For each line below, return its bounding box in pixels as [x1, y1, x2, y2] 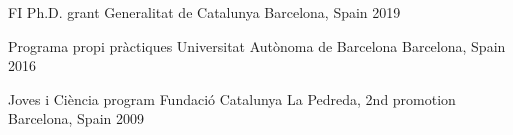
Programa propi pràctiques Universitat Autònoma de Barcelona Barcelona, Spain [8, 35, 506, 56]
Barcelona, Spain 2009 [8, 108, 144, 129]
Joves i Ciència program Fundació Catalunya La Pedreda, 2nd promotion [8, 88, 456, 109]
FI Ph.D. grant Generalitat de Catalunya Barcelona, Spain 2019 [8, 2, 401, 22]
